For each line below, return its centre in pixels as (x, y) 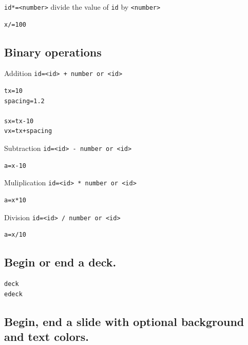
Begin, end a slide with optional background (124, 321)
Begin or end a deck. (60, 262)
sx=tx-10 (19, 121)
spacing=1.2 (24, 101)
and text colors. (47, 336)
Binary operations (53, 52)
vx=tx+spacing (28, 131)
